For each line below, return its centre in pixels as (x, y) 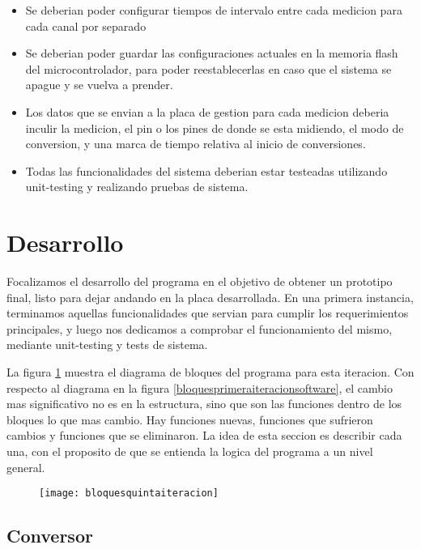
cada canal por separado (86, 26)
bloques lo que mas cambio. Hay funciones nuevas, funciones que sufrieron (190, 419)
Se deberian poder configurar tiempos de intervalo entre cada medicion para (214, 10)
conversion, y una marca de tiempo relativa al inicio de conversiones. (196, 144)
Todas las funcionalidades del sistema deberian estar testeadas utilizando (206, 170)
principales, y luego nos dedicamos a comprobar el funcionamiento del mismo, (200, 328)
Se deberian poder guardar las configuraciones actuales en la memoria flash (212, 53)
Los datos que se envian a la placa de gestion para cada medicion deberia (207, 111)
